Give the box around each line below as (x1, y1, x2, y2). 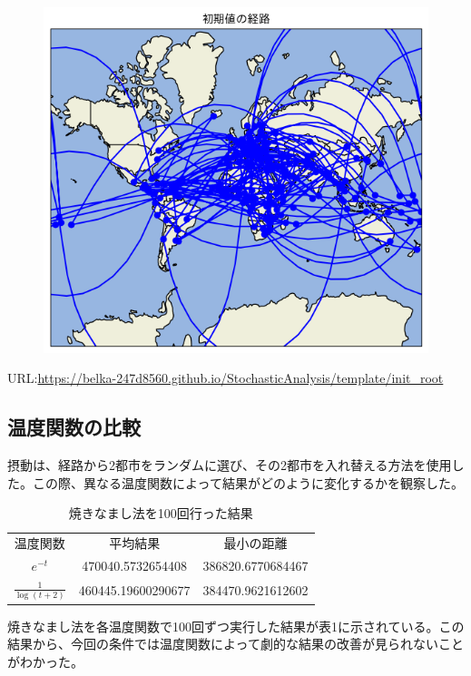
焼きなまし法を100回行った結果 (68, 504, 253, 523)
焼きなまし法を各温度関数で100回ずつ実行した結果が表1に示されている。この (7, 616, 465, 635)
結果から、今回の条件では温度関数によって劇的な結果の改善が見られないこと (7, 634, 464, 653)
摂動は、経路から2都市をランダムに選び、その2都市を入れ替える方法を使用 (7, 456, 452, 475)
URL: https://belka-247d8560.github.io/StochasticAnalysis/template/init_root (7, 368, 444, 387)
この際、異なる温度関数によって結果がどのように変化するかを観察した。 (32, 473, 464, 492)
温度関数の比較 (7, 413, 141, 441)
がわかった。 (7, 652, 83, 671)
